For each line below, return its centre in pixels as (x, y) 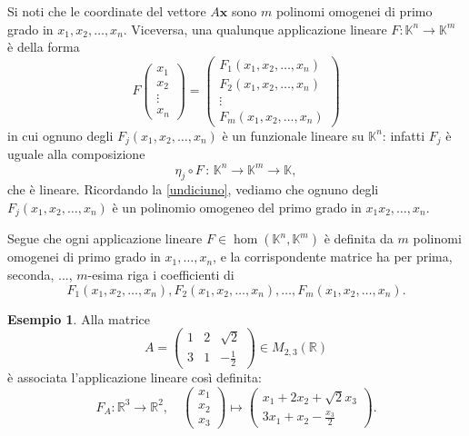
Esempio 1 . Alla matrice (79, 318)
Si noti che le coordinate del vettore (107, 11)
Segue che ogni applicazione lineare (105, 238)
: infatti (404, 135)
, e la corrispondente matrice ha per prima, (333, 257)
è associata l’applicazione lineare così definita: (135, 377)
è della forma (44, 47)
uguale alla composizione (76, 154)
